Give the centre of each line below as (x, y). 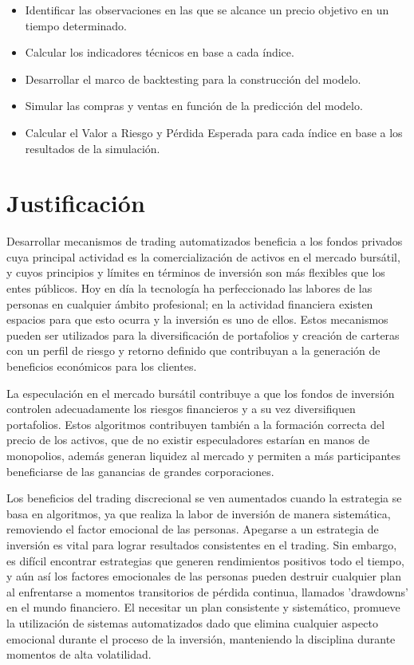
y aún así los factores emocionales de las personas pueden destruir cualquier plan (204, 576)
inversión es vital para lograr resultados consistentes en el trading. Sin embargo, (202, 544)
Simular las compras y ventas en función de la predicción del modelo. (194, 106)
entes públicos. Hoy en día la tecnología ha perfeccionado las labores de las (189, 288)
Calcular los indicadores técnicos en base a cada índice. (160, 52)
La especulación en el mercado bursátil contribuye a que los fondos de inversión (201, 393)
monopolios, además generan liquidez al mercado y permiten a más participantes (203, 455)
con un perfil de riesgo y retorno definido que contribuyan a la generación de (193, 350)
